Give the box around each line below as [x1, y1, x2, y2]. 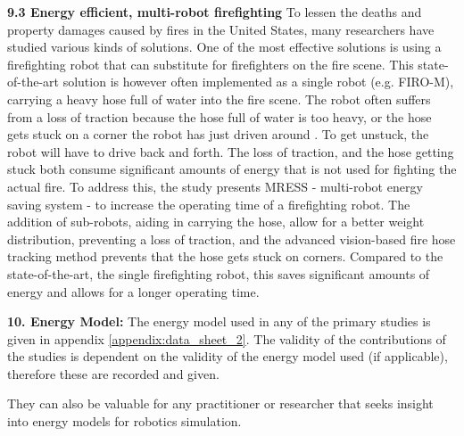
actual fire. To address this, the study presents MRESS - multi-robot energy [7, 177, 423, 195]
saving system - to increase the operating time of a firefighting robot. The [7, 194, 410, 213]
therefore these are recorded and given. [7, 364, 220, 383]
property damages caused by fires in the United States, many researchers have [7, 20, 435, 38]
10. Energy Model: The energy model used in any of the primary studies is [7, 312, 431, 331]
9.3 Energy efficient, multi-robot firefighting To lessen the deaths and [7, 3, 422, 21]
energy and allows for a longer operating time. [7, 282, 260, 300]
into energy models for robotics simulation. [7, 412, 242, 431]
